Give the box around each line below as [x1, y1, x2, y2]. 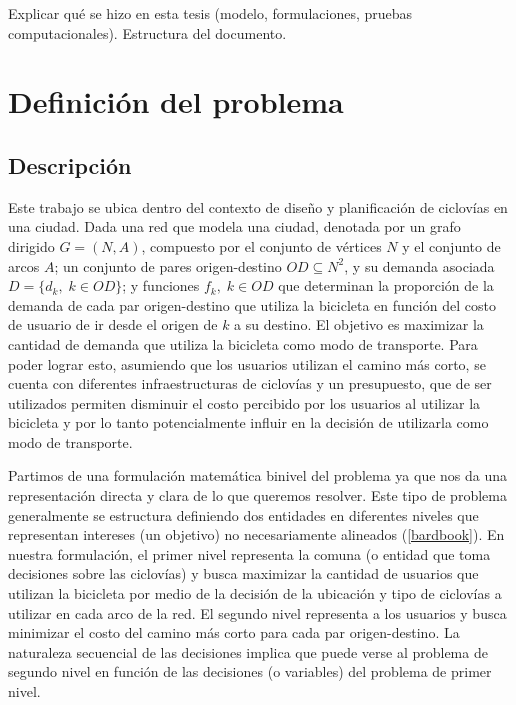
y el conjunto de [402, 235, 501, 256]
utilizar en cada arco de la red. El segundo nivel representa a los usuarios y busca [8, 602, 507, 623]
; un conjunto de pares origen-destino [54, 255, 282, 276]
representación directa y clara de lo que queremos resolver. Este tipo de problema [8, 485, 507, 506]
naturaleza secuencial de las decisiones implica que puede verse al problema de [8, 641, 488, 662]
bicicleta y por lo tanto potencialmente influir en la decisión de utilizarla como [8, 412, 489, 433]
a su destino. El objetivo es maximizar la [234, 314, 484, 335]
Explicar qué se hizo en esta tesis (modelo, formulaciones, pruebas [8, 3, 413, 23]
